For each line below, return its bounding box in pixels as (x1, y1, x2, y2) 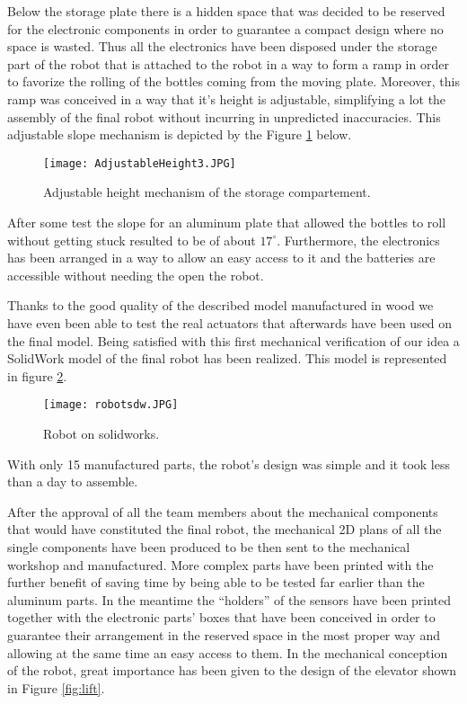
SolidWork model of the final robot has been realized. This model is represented (7, 349, 447, 368)
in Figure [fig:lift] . (7, 678, 105, 697)
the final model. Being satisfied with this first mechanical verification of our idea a (7, 331, 460, 350)
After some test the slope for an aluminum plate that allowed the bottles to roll (7, 213, 446, 231)
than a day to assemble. (7, 472, 138, 491)
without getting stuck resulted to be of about (7, 230, 256, 249)
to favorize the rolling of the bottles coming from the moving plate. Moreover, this (7, 72, 460, 91)
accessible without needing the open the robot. (7, 265, 264, 284)
